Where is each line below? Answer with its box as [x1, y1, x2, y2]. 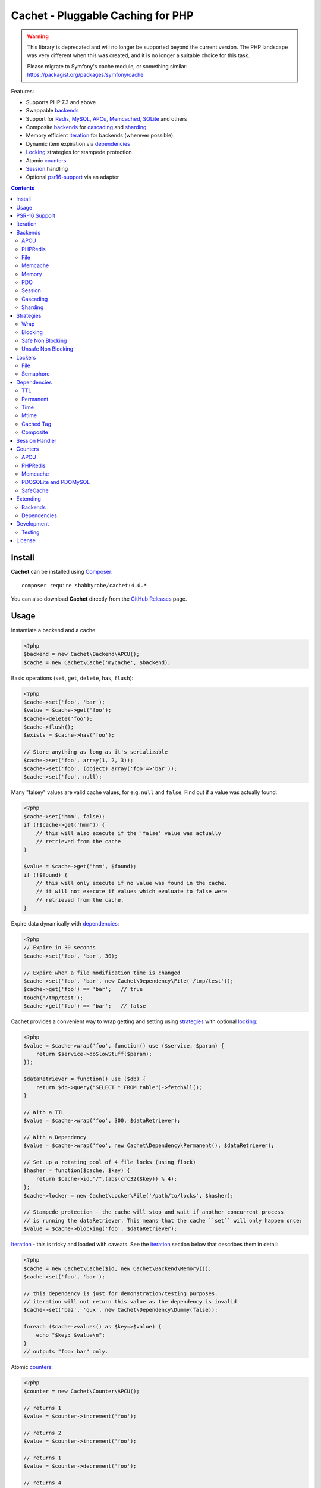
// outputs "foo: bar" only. [23, 1348, 109, 1355]
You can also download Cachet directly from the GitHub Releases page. [11, 595, 187, 602]
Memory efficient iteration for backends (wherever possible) [26, 132, 174, 139]
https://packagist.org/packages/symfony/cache [27, 71, 144, 79]
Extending [16, 495, 42, 502]
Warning [27, 33, 49, 40]
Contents [11, 185, 35, 192]
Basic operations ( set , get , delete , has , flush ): [11, 674, 134, 682]
